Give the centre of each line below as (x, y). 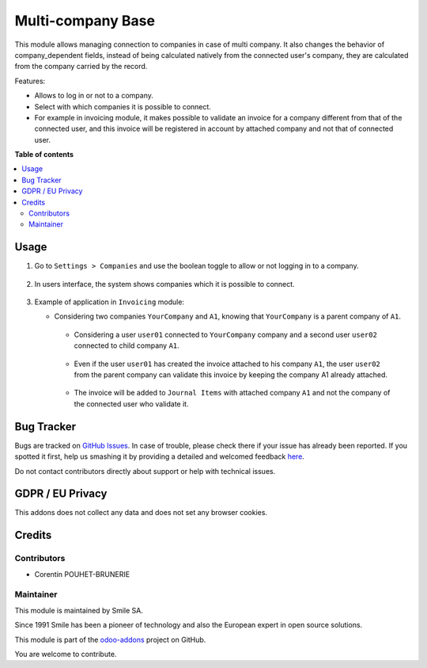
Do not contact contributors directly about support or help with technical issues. (145, 471)
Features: (30, 81)
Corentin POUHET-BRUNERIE (82, 574)
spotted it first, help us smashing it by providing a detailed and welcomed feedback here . (159, 456)
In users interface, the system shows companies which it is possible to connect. (165, 284)
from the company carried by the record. (81, 67)
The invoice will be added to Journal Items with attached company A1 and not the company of (232, 393)
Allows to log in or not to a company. (94, 96)
